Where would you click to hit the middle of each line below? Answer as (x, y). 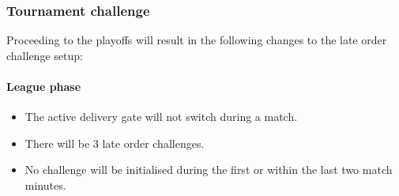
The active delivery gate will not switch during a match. (161, 117)
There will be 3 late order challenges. (115, 143)
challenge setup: (45, 55)
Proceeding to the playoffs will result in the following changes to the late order (197, 40)
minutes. (45, 185)
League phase (44, 86)
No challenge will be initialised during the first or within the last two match (209, 170)
